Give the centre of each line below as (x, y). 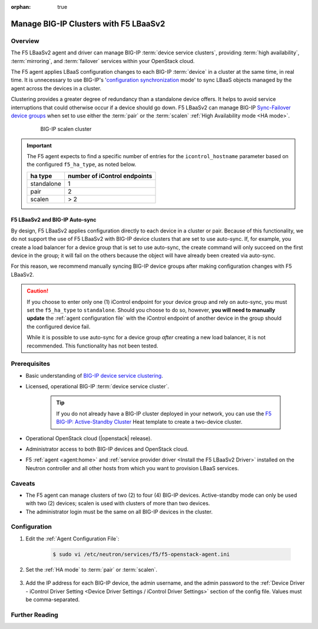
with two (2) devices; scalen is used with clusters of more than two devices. (118, 503)
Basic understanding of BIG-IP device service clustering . (94, 375)
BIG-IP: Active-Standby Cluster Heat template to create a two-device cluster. (149, 422)
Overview (25, 41)
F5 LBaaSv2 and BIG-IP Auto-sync (54, 220)
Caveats (23, 483)
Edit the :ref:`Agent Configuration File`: (72, 538)
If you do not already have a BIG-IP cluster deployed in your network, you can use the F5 (164, 414)
